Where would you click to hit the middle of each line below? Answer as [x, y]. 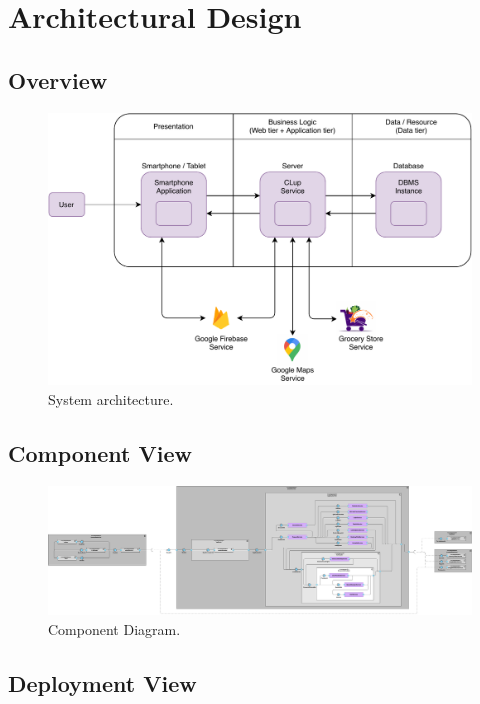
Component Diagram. [114, 629]
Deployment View [102, 683]
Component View [100, 453]
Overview [58, 79]
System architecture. [111, 399]
